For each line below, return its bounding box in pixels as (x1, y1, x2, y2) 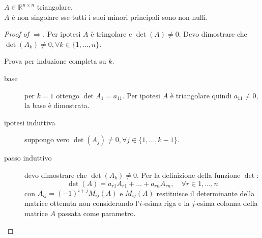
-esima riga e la (141, 198, 190, 208)
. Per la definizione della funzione (137, 169, 241, 180)
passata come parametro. (57, 208, 136, 219)
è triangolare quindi (170, 90, 232, 100)
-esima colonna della (194, 198, 258, 208)
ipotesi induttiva (4, 117, 55, 127)
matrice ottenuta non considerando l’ (24, 198, 140, 208)
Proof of (4, 29, 30, 39)
